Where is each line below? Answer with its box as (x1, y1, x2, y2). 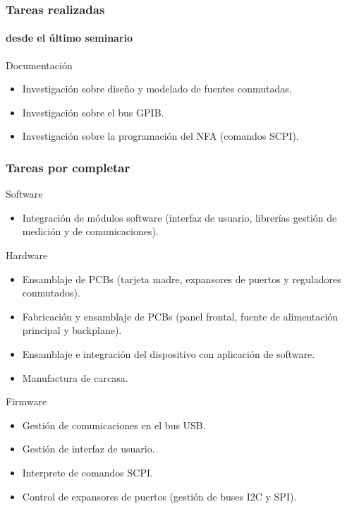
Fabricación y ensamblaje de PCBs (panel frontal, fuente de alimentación (22, 309, 339, 323)
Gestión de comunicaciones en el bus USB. (22, 417, 206, 432)
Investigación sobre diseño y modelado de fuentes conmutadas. (22, 81, 292, 96)
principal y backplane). (22, 323, 122, 337)
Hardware (6, 248, 48, 263)
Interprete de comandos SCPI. (22, 465, 153, 479)
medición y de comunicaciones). (22, 224, 159, 239)
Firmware (6, 394, 47, 409)
